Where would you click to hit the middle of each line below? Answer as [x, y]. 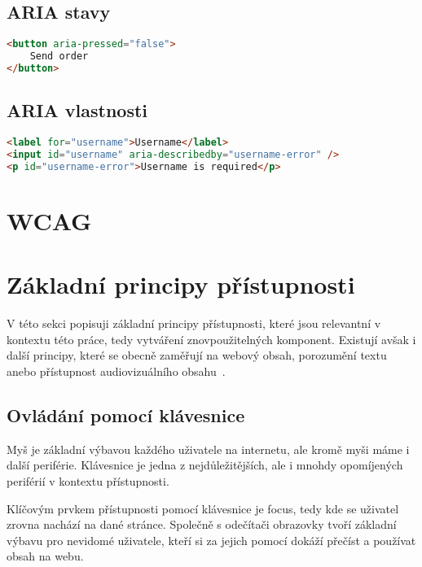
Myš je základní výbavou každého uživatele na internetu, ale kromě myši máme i [208, 449]
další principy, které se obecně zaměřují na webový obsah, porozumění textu [197, 355]
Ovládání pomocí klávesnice [126, 414]
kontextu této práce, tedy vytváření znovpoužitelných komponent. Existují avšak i [211, 339]
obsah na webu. [45, 556]
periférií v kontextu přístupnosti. [88, 480]
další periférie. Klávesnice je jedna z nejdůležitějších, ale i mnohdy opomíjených [205, 465]
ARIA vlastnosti [77, 110]
